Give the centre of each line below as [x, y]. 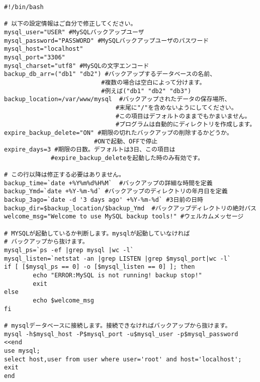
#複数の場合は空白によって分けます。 [153, 82]
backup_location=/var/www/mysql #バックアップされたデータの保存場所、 [117, 99]
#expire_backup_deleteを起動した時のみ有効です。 [127, 158]
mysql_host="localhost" [44, 49]
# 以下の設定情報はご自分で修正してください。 [70, 24]
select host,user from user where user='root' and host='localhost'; [123, 359]
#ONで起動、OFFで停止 [126, 141]
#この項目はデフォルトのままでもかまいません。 [183, 116]
